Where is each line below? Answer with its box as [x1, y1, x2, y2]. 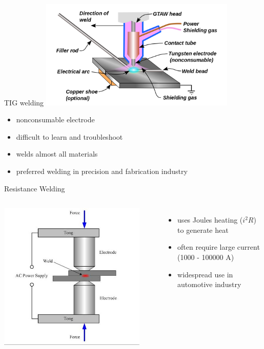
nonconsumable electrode [16, 114, 95, 125]
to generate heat [177, 224, 229, 235]
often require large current [177, 242, 260, 252]
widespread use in [177, 269, 233, 279]
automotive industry [177, 279, 241, 290]
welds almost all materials [16, 148, 98, 159]
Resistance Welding [4, 183, 65, 193]
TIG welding [4, 97, 44, 107]
